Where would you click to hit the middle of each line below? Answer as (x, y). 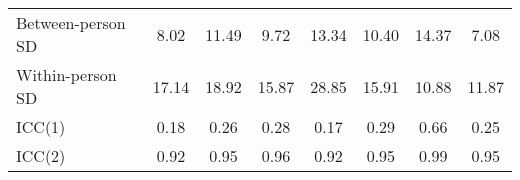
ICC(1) (41, 126)
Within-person (66, 74)
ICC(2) (41, 155)
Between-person (71, 22)
